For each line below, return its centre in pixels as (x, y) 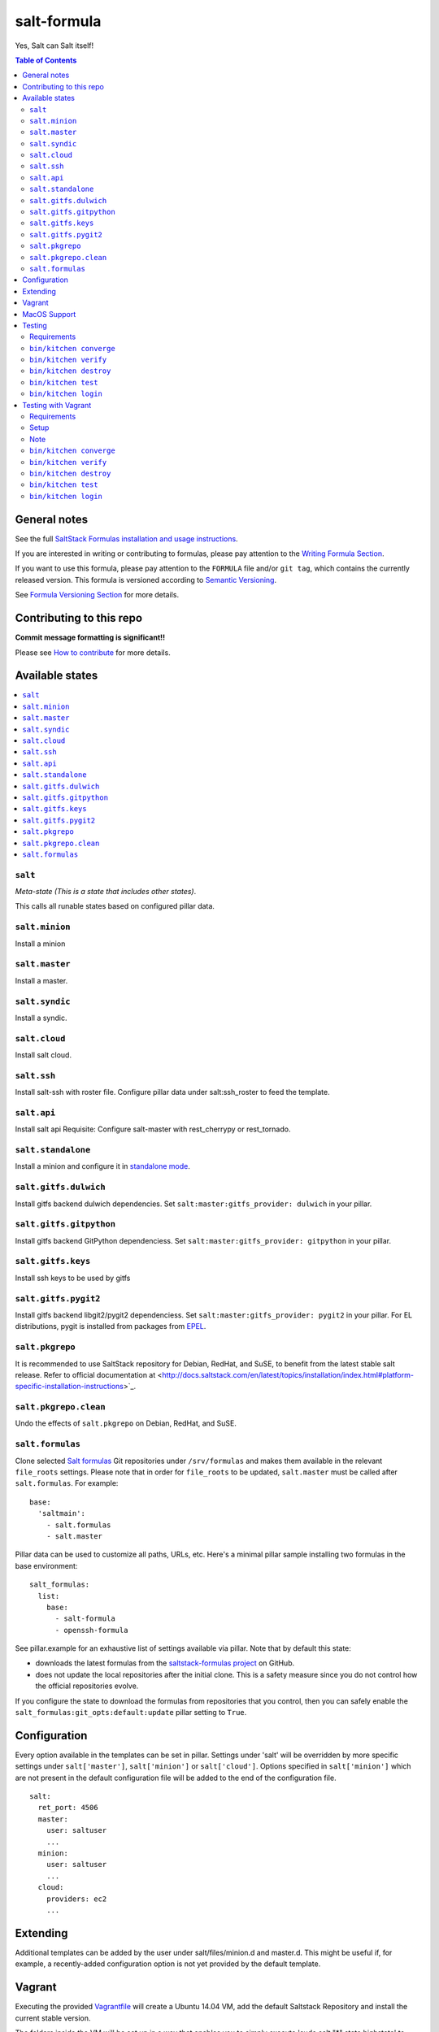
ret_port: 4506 (68, 1808)
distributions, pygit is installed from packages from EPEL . (111, 1326)
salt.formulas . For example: (67, 1483)
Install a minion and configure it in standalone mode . (102, 1166)
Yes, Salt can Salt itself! (54, 46)
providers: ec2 (76, 1899)
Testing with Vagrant (57, 405)
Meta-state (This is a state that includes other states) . (106, 892)
